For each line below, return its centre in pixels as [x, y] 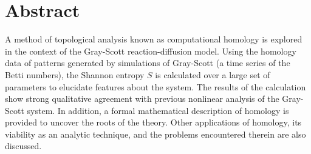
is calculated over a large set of [213, 74]
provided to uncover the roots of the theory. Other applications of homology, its [153, 122]
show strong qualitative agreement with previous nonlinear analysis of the [142, 99]
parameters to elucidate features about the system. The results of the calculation [155, 86]
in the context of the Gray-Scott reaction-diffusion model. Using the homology [151, 51]
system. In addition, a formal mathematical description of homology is [158, 110]
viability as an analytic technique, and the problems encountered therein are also [155, 134]
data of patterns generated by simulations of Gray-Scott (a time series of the [148, 63]
